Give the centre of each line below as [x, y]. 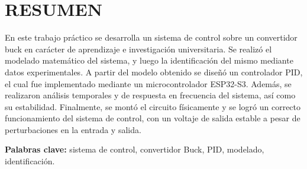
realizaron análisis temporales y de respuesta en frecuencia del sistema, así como [150, 95]
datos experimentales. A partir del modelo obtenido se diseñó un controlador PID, [154, 72]
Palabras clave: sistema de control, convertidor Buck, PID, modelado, [135, 149]
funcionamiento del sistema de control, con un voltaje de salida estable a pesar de [153, 118]
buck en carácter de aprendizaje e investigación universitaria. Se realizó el [138, 49]
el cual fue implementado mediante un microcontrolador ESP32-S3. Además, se [148, 83]
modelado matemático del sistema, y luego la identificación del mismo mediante [149, 60]
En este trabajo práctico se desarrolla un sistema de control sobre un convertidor [151, 37]
